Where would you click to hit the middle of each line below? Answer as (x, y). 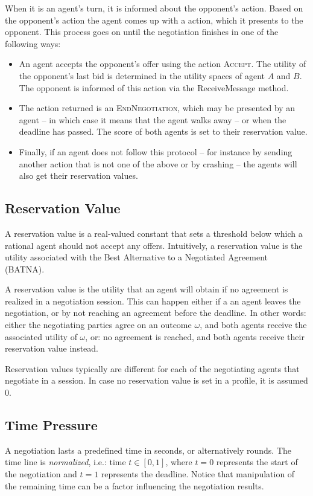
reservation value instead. (52, 348)
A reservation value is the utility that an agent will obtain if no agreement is (147, 289)
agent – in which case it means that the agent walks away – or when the (153, 119)
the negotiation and (41, 474)
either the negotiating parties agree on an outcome (98, 325)
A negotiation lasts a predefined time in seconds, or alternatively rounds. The (148, 450)
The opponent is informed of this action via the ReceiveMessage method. (154, 87)
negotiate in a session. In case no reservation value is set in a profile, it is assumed (156, 380)
